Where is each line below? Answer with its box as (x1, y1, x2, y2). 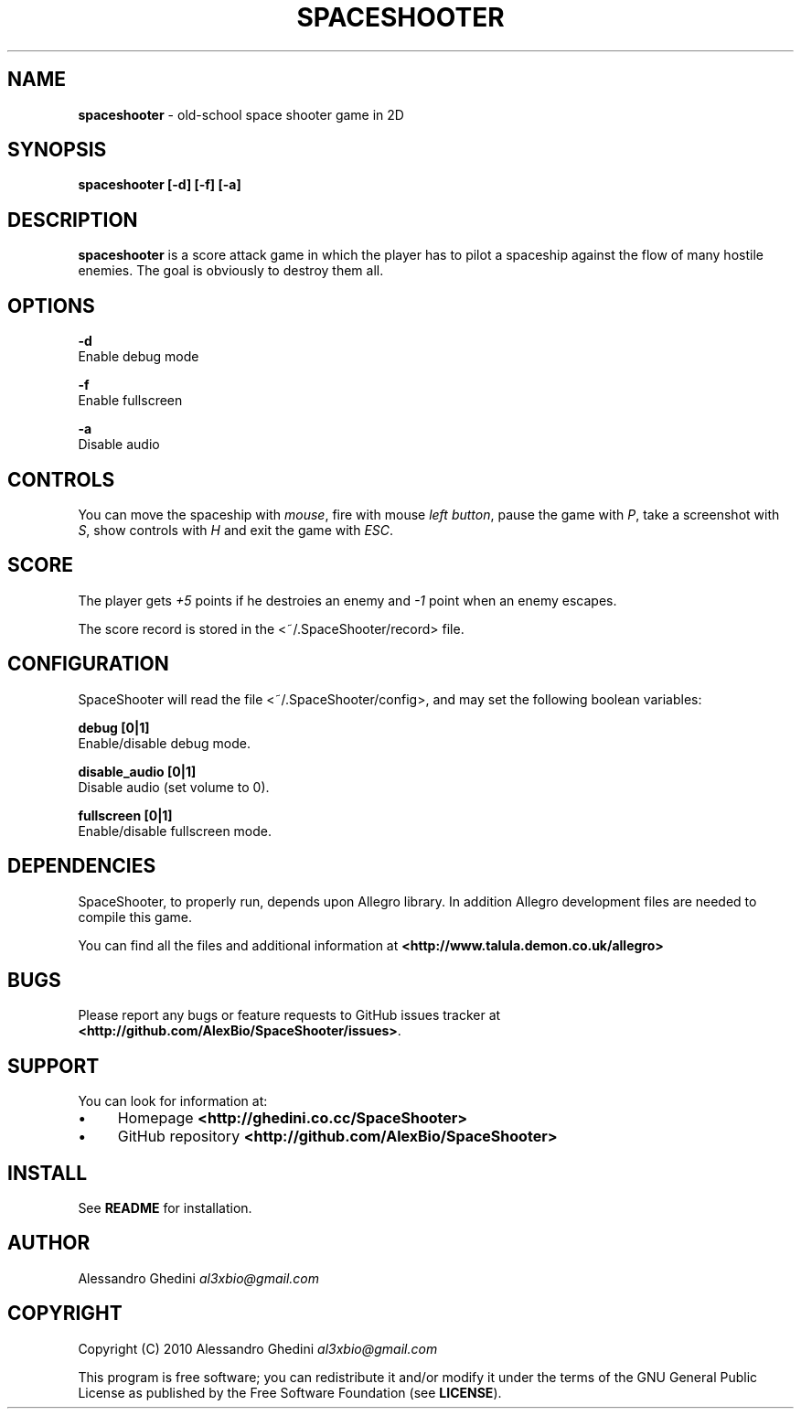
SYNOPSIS (7, 138, 107, 162)
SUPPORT (7, 1054, 100, 1078)
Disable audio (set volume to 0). (78, 778, 270, 795)
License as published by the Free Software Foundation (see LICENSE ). (78, 1384, 502, 1400)
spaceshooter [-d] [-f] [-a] (78, 177, 241, 193)
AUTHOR (7, 1231, 91, 1255)
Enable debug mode (78, 349, 199, 365)
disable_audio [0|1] (78, 763, 197, 779)
